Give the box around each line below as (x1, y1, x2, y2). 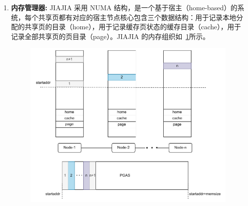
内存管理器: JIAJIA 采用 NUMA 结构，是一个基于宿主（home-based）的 (11, 2, 238, 12)
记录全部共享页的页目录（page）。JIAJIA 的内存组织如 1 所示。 (11, 31, 210, 41)
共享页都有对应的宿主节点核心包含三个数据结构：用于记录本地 (38, 12, 236, 22)
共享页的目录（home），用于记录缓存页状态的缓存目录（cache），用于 (24, 21, 241, 32)
